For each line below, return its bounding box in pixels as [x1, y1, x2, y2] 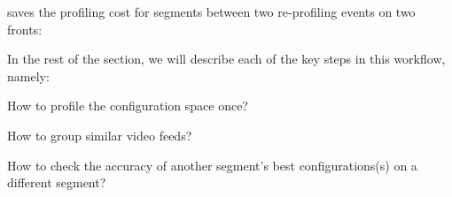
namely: [7, 66, 50, 85]
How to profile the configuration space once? [7, 96, 248, 115]
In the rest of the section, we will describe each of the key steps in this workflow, [7, 49, 446, 68]
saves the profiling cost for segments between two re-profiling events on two [7, 3, 416, 20]
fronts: [7, 19, 43, 38]
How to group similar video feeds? [7, 125, 192, 144]
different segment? [7, 173, 106, 192]
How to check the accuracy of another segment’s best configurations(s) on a [7, 155, 417, 174]
